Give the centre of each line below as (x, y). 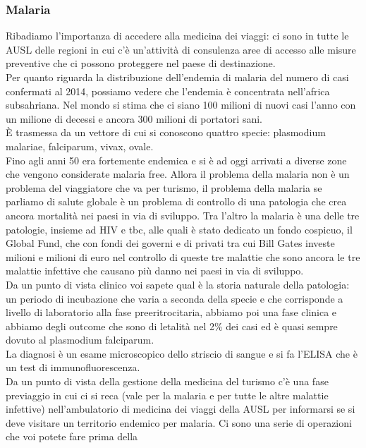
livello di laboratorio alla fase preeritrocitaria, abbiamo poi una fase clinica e (171, 312)
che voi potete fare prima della (72, 436)
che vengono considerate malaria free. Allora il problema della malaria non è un (178, 174)
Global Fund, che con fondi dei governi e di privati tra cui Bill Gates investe (170, 243)
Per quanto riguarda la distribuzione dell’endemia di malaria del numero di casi (177, 77)
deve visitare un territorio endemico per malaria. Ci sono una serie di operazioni (179, 422)
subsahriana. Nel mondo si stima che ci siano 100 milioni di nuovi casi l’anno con (181, 105)
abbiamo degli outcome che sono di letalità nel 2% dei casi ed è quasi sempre (172, 326)
